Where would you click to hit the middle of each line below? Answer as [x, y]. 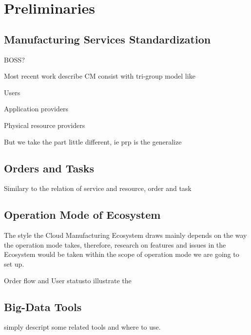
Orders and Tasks [49, 168]
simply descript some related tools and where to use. [82, 327]
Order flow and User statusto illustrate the [68, 280]
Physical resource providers [45, 125]
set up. [14, 263]
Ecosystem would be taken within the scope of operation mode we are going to [122, 254]
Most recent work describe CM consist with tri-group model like [100, 76]
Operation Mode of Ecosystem [82, 215]
